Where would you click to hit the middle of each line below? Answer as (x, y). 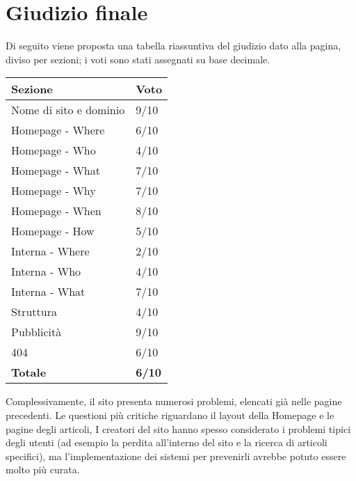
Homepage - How (53, 231)
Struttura (34, 312)
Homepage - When (56, 211)
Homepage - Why (54, 191)
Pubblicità (37, 332)
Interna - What (48, 292)
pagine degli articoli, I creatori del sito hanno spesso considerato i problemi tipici (178, 428)
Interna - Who (46, 271)
